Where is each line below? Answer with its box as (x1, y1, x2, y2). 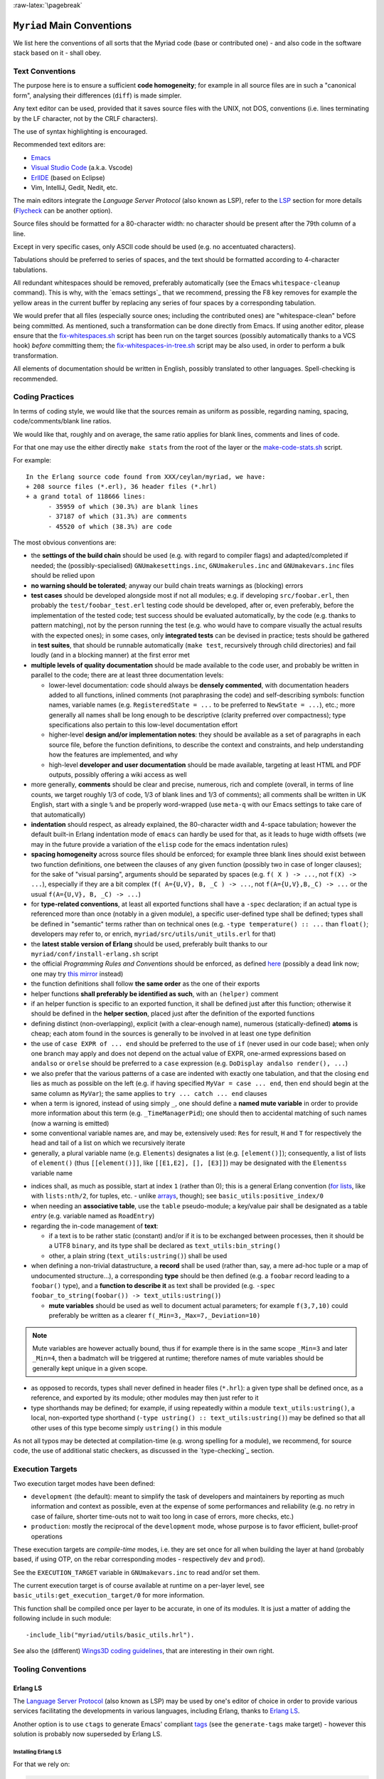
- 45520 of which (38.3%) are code (48, 522, 172, 530)
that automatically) (31, 810, 86, 818)
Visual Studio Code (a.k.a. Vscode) (31, 164, 133, 172)
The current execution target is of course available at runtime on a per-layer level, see (13, 1581, 265, 1590)
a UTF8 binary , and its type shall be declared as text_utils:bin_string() (48, 1242, 281, 1250)
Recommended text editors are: (13, 140, 106, 149)
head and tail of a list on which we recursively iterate (31, 1139, 186, 1147)
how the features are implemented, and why (48, 751, 178, 759)
